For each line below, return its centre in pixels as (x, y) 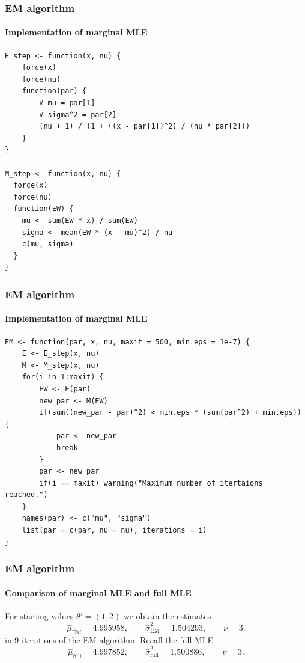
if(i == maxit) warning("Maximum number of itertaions (151, 483)
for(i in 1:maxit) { (63, 377)
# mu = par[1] (67, 103)
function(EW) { (44, 209)
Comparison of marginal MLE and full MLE (98, 592)
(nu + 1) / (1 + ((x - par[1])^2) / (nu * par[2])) (145, 127)
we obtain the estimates (168, 615)
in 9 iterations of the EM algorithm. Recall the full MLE (109, 640)
